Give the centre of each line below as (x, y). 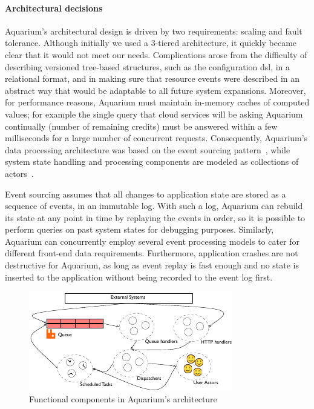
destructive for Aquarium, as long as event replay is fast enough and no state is (152, 265)
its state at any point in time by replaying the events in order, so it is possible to (155, 217)
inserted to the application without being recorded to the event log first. (139, 277)
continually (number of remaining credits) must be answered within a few (141, 126)
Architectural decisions (54, 8)
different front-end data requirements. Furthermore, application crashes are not (152, 253)
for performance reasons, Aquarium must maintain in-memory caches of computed (157, 102)
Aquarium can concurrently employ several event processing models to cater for (152, 241)
